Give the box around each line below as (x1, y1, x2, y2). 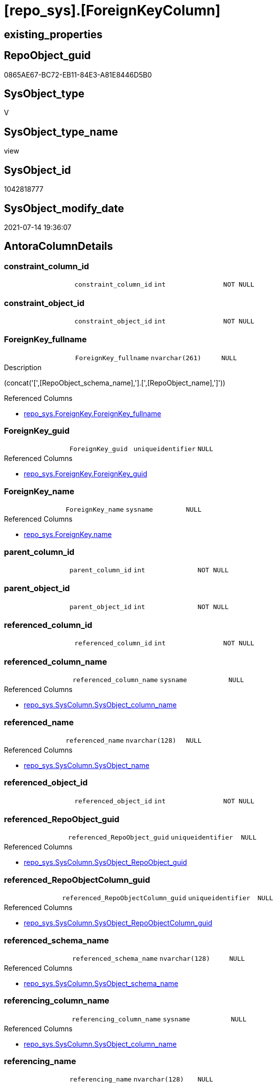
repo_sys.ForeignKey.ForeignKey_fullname (24, 409, 162, 418)
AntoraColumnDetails (4, 240, 113, 253)
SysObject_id (4, 163, 71, 176)
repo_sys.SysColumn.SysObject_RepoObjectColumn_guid (24, 919, 213, 928)
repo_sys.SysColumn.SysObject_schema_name (24, 979, 178, 988)
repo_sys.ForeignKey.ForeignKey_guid (24, 469, 148, 478)
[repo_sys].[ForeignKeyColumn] (4, 2, 221, 19)
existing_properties (4, 28, 103, 41)
